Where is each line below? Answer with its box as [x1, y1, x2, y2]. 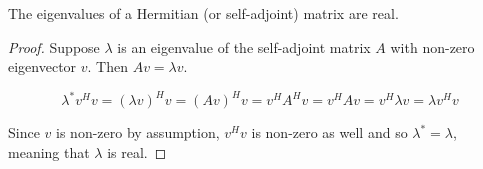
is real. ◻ [107, 141, 167, 162]
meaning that [8, 141, 90, 162]
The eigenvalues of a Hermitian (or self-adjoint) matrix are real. [8, 3, 399, 23]
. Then [87, 56, 128, 77]
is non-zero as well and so [251, 122, 408, 143]
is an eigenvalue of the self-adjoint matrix [117, 36, 371, 57]
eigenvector [8, 56, 77, 77]
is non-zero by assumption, [56, 122, 220, 143]
